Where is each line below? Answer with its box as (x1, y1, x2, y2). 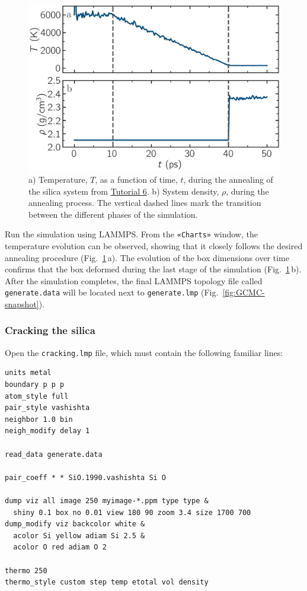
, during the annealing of (183, 173, 273, 185)
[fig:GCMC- (222, 286, 265, 298)
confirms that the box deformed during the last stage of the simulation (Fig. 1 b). (5, 263, 302, 275)
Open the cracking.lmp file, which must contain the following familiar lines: (5, 346, 283, 358)
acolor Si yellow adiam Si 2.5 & (13, 531, 145, 540)
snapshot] (5, 297, 39, 310)
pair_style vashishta (5, 403, 90, 412)
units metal (5, 368, 52, 377)
